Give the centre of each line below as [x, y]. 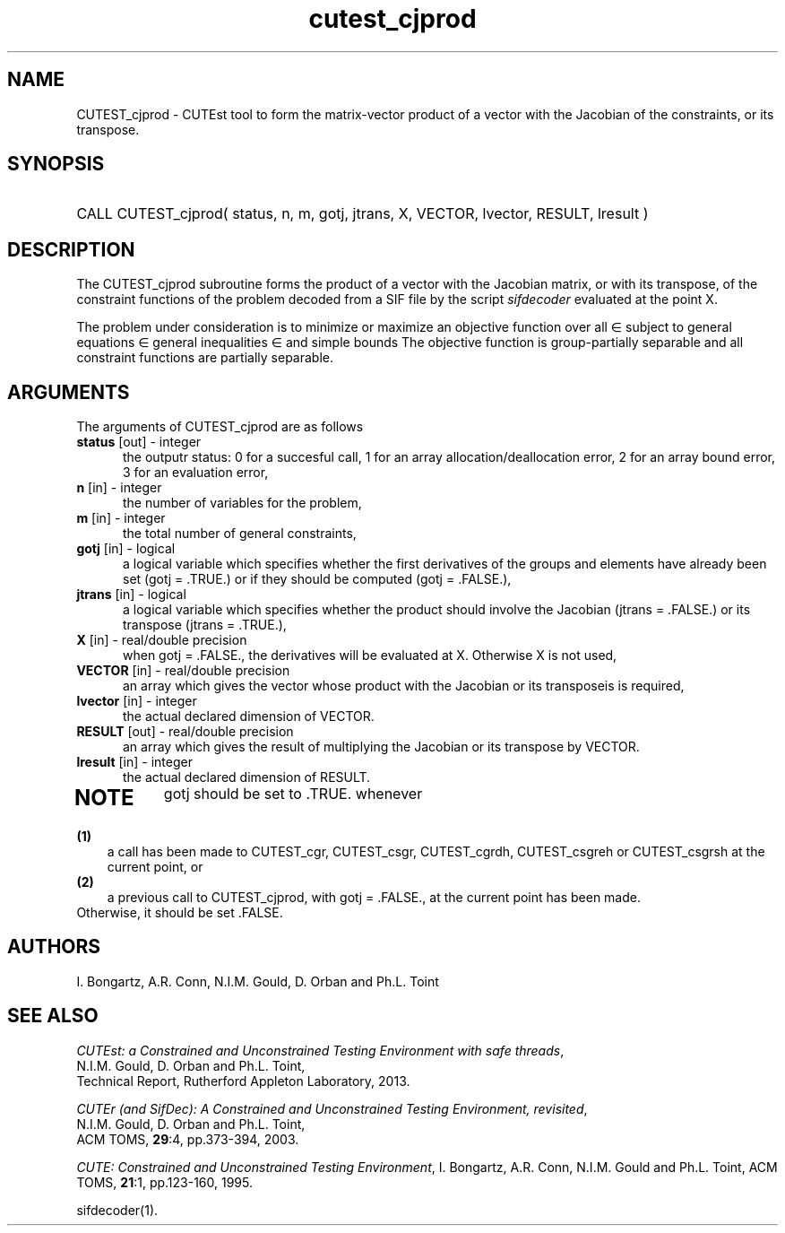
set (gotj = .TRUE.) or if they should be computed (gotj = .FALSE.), [317, 579]
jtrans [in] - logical [131, 595]
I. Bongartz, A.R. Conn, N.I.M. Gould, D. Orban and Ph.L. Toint [258, 981]
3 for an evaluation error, [196, 473]
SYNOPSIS [56, 164]
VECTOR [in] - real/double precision [183, 671]
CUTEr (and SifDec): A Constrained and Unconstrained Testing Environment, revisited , [332, 1108]
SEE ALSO [53, 1016]
